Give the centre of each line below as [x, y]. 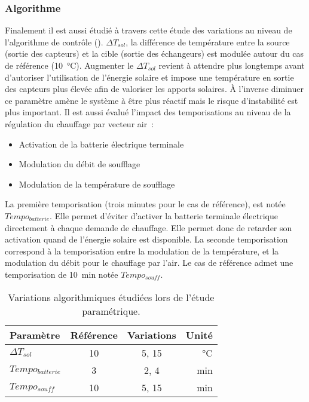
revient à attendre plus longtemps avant [232, 65]
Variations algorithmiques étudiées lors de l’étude [111, 297]
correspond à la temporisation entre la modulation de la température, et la [142, 251]
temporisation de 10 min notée [62, 274]
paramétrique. [111, 311]
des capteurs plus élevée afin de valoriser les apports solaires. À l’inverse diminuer [154, 89]
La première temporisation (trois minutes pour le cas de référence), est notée [145, 204]
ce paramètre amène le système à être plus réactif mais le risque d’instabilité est [152, 100]
